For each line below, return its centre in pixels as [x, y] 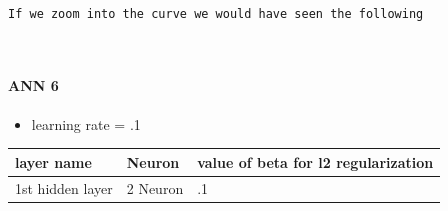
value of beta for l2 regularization [315, 161]
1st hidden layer [64, 187]
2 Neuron [155, 187]
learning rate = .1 [86, 123]
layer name [53, 161]
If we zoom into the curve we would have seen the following [216, 13]
